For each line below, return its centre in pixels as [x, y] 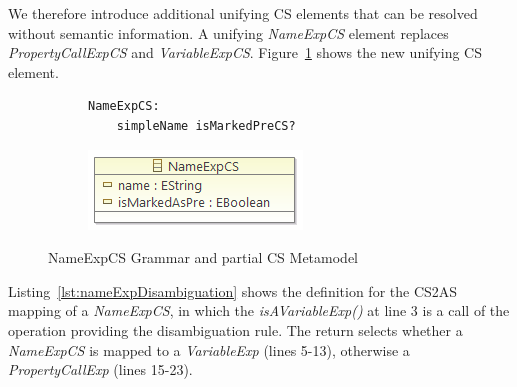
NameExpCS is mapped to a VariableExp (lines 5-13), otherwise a [209, 349]
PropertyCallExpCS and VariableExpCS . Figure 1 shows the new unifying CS [245, 52]
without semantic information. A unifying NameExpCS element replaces [228, 32]
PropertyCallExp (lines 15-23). [100, 369]
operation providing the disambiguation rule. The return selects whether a [235, 329]
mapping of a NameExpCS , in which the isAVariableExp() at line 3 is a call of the [259, 310]
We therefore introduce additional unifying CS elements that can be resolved [243, 13]
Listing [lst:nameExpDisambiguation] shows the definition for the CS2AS [233, 290]
